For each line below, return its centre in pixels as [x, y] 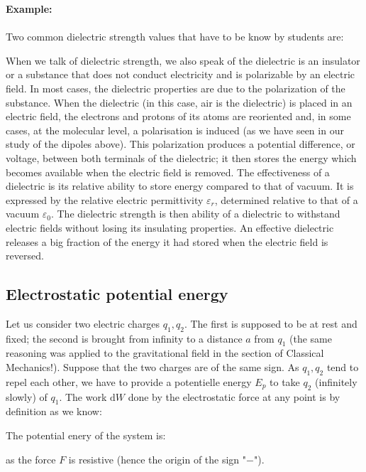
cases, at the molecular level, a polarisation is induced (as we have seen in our [175, 130]
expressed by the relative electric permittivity [105, 199]
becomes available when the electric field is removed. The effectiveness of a [168, 172]
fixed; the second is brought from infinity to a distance [124, 338]
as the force [31, 459]
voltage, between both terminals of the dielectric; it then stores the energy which [181, 157]
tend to [343, 367]
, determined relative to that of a [286, 199]
